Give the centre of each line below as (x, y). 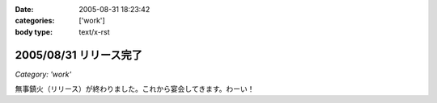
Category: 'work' (43, 74)
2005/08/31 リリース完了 (79, 55)
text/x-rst (94, 31)
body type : (34, 31)
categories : (35, 21)
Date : (24, 9)
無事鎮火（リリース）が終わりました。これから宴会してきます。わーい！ (135, 89)
